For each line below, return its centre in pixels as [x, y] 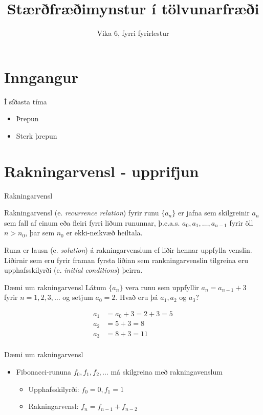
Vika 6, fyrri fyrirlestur [133, 33]
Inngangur [41, 77]
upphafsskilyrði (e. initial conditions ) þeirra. [73, 270]
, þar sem [40, 233]
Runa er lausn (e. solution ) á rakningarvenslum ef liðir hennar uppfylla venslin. [128, 249]
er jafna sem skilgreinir [214, 213]
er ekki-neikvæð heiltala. [104, 233]
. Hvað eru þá [137, 297]
